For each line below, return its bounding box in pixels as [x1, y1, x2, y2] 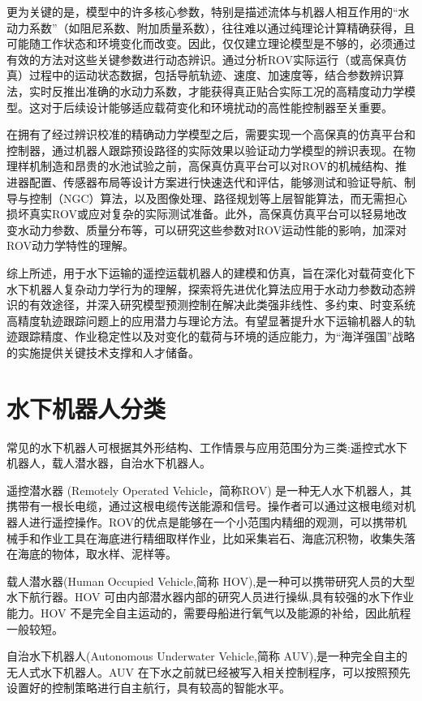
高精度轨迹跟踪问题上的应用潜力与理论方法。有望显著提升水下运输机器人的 [6, 312, 404, 329]
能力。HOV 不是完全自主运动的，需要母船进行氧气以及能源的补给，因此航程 [6, 604, 411, 621]
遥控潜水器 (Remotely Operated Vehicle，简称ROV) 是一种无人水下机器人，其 [6, 481, 412, 498]
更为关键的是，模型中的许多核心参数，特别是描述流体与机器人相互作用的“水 [6, 3, 410, 19]
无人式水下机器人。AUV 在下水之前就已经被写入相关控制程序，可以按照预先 [6, 663, 411, 680]
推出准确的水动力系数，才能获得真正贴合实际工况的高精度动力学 [62, 82, 404, 99]
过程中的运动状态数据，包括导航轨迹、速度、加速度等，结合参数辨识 [28, 67, 393, 84]
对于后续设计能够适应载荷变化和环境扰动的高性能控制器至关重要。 [40, 98, 393, 115]
